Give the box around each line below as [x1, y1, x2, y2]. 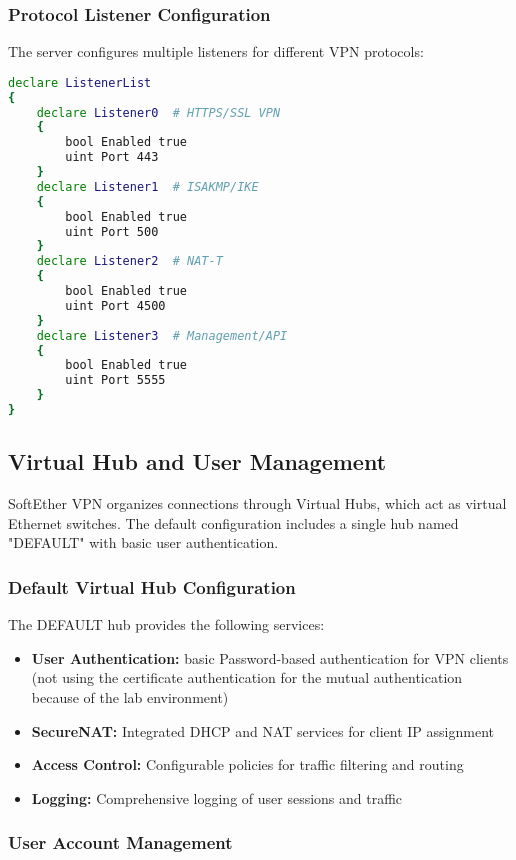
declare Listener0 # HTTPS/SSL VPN [36, 105, 281, 120]
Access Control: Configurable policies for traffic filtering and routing [31, 754, 464, 775]
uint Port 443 [65, 150, 159, 165]
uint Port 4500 [65, 298, 166, 313]
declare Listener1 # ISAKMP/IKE [36, 179, 259, 194]
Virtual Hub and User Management [8, 446, 387, 477]
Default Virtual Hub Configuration [8, 574, 296, 599]
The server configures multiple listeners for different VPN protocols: [8, 41, 424, 62]
